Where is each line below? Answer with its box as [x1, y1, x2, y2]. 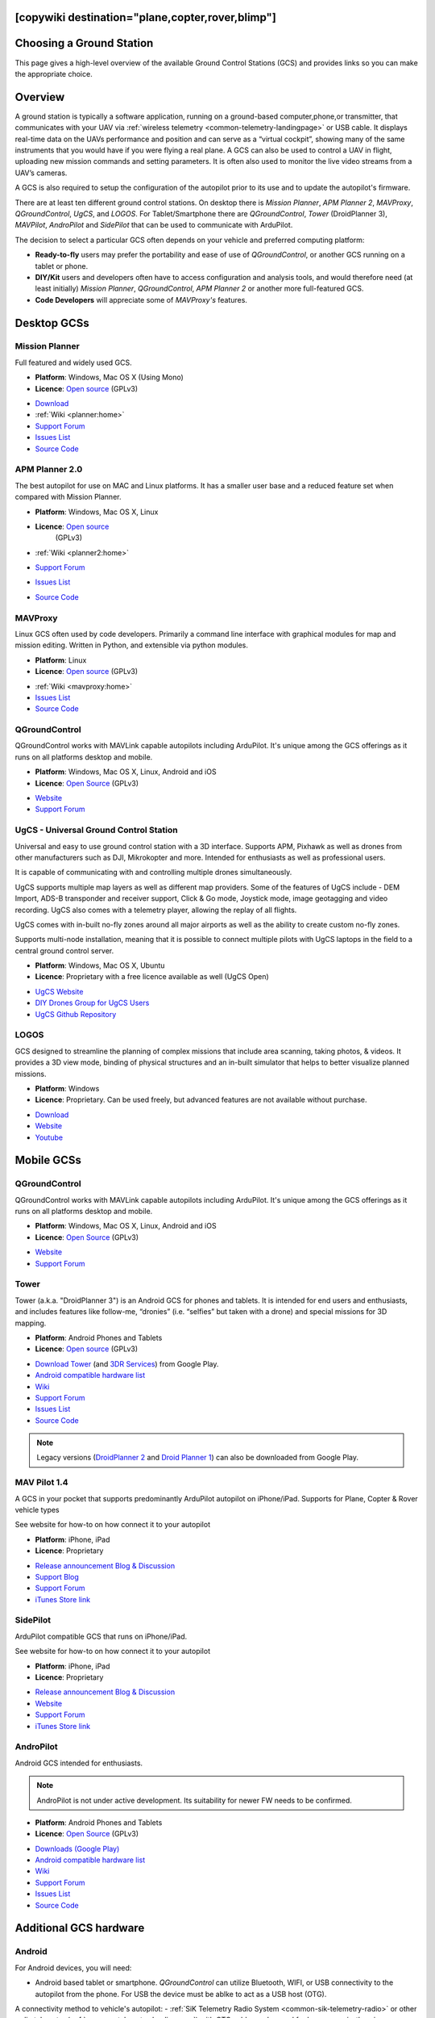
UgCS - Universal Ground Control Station [14, 824, 178, 835]
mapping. [14, 1318, 47, 1328]
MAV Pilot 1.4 [14, 1477, 68, 1488]
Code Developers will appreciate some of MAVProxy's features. [35, 295, 247, 304]
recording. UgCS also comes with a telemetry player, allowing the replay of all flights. [14, 905, 297, 915]
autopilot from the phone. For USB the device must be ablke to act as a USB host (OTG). [35, 1989, 327, 1999]
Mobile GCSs [14, 1153, 82, 1167]
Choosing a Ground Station [14, 36, 154, 50]
